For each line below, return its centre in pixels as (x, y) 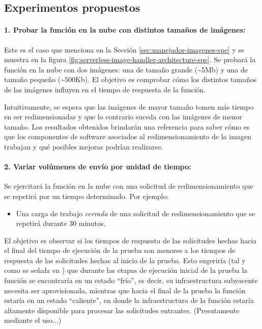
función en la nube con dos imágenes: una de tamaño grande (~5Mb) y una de (126, 69)
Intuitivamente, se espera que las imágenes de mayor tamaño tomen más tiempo (129, 106)
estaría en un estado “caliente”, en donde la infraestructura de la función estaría (129, 300)
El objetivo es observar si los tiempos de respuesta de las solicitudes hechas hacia (130, 240)
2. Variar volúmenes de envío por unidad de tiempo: (98, 167)
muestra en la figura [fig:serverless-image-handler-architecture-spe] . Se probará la (130, 59)
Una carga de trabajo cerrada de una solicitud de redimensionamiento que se (136, 213)
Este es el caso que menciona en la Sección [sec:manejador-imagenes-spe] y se (124, 49)
